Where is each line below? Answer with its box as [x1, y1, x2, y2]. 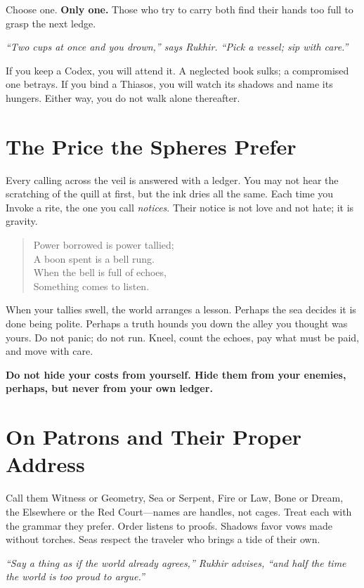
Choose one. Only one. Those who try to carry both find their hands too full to [6, 2, 353, 16]
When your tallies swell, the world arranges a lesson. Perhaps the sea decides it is [6, 302, 356, 317]
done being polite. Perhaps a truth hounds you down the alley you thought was [6, 316, 348, 331]
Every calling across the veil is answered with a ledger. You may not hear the [6, 172, 339, 187]
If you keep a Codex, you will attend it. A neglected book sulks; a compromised [6, 63, 349, 77]
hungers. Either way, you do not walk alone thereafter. [6, 90, 240, 105]
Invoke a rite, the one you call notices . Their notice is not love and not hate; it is [6, 200, 354, 214]
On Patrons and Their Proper [6, 422, 302, 451]
